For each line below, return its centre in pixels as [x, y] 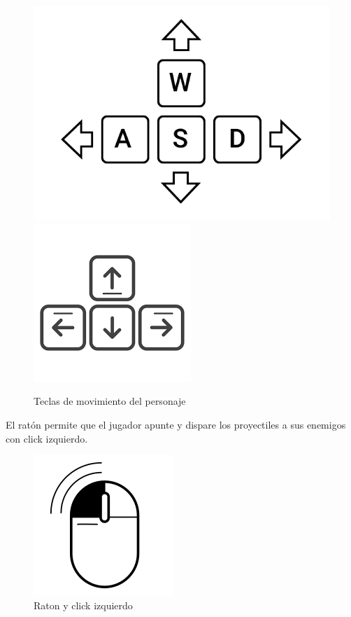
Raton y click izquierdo [83, 605]
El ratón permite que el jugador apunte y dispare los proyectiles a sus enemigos [176, 425]
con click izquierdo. [47, 438]
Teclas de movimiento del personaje [110, 401]
